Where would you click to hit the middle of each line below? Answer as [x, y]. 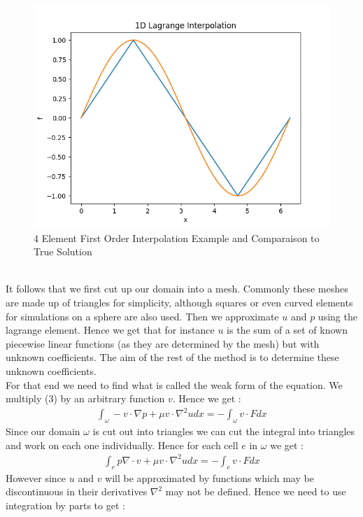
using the [337, 316]
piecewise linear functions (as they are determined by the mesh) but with [163, 343]
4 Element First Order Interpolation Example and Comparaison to [177, 238]
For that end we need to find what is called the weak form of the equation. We [174, 384]
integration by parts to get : [65, 505]
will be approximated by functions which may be [209, 477]
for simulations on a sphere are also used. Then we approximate [142, 316]
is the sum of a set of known [287, 330]
